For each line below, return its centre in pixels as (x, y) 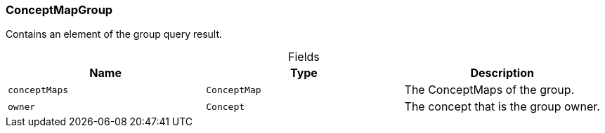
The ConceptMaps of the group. (489, 90)
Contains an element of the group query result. (114, 34)
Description (502, 73)
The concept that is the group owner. (502, 107)
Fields (304, 57)
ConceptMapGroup (59, 10)
